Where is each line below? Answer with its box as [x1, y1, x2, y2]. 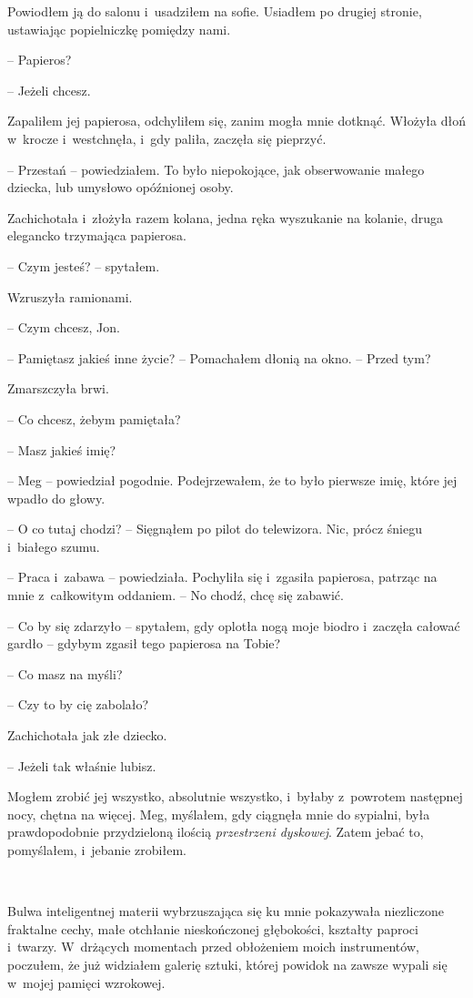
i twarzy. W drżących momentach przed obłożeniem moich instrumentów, [7, 937, 419, 956]
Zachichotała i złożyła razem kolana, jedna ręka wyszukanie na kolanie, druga [7, 208, 444, 227]
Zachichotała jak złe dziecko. [7, 726, 167, 745]
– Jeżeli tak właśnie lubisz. [7, 756, 156, 775]
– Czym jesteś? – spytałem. [7, 256, 160, 275]
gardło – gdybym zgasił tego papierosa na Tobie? [7, 634, 281, 653]
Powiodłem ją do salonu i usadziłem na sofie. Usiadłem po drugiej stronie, [7, 2, 422, 20]
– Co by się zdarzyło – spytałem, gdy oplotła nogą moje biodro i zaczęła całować [7, 616, 460, 635]
